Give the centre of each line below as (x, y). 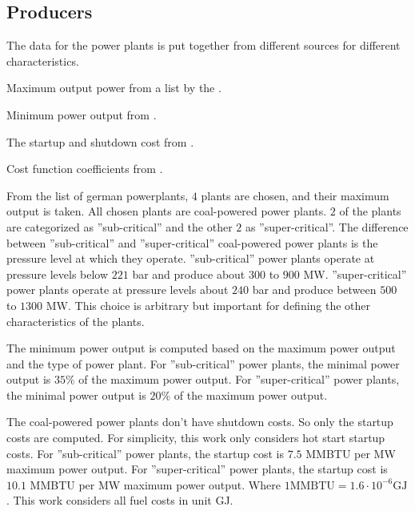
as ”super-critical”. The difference (327, 226)
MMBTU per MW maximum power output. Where (155, 484)
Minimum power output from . (82, 114)
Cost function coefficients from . (85, 169)
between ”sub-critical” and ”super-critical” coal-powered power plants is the (192, 242)
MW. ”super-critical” (355, 274)
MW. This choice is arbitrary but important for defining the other (208, 305)
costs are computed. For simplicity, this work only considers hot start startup (196, 438)
